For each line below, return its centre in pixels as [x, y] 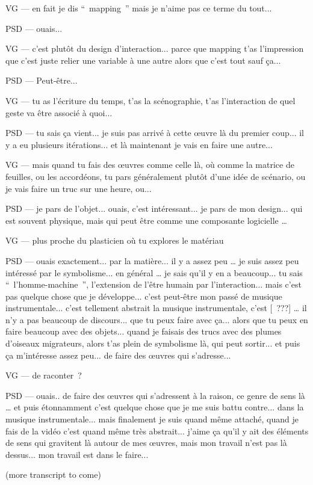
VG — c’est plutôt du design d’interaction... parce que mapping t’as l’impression [155, 48]
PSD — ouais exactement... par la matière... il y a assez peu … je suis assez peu [152, 260]
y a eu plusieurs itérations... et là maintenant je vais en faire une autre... [139, 144]
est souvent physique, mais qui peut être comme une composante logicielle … [146, 220]
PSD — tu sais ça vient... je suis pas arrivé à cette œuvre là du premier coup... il [155, 133]
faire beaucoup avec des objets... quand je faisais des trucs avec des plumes [144, 331]
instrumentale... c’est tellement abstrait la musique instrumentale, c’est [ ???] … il [156, 308]
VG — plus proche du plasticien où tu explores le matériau [115, 240]
